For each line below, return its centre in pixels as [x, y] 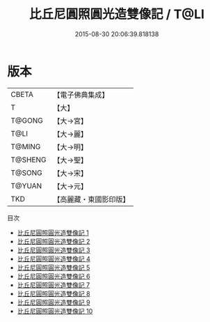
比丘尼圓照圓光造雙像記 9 [54, 302]
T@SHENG [29, 160]
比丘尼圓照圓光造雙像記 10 [55, 311]
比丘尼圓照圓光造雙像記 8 [54, 293]
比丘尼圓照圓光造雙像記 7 [54, 285]
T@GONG [27, 121]
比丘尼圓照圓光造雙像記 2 [54, 241]
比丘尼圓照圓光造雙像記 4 [54, 259]
